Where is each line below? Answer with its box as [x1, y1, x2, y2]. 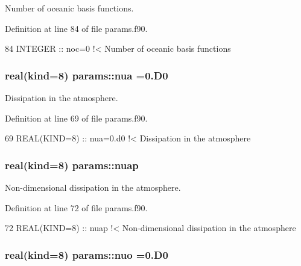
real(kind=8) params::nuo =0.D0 [5, 247, 168, 262]
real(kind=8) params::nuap [5, 157, 139, 172]
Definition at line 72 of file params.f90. [5, 201, 148, 214]
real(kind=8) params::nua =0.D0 [5, 67, 168, 82]
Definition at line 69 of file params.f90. [5, 111, 148, 124]
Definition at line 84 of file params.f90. [5, 22, 148, 34]
